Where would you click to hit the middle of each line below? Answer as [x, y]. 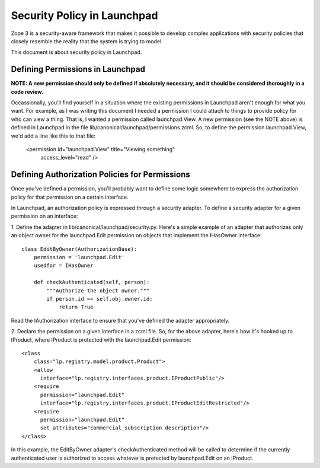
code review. [27, 91]
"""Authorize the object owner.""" [98, 290]
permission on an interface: [44, 216]
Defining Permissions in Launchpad [78, 69]
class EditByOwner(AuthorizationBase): [79, 249]
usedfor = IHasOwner [63, 266]
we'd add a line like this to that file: [53, 136]
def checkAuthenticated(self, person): [92, 282]
